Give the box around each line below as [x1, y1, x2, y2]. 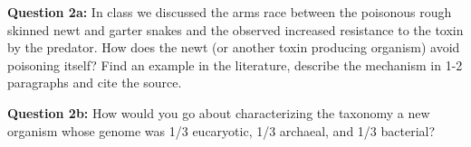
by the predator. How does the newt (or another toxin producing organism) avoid [7, 38, 460, 57]
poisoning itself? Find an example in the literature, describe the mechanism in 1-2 [7, 55, 463, 74]
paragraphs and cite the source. [7, 73, 182, 92]
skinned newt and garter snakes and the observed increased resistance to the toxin [7, 20, 464, 39]
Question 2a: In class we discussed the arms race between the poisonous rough [7, 3, 452, 21]
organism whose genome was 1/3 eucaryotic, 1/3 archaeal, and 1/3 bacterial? [7, 121, 436, 140]
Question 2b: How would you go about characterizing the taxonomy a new [7, 103, 430, 122]
